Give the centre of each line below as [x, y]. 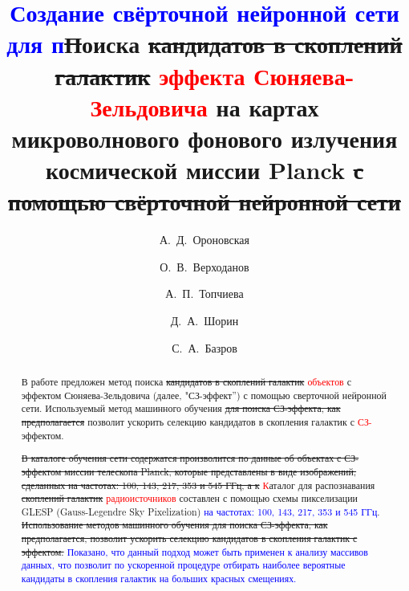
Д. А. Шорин [204, 321]
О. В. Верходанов [204, 266]
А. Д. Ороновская [204, 240]
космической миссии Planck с [204, 170]
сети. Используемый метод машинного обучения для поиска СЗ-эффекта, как [181, 408]
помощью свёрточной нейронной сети [204, 201]
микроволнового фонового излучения [204, 138]
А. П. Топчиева [204, 293]
